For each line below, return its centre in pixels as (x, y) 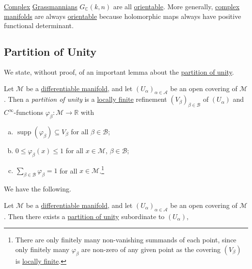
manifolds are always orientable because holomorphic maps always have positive (123, 16)
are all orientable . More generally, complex (176, 6)
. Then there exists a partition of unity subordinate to (84, 216)
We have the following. (38, 189)
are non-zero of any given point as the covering (151, 249)
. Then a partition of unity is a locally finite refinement (86, 99)
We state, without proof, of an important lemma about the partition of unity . (119, 71)
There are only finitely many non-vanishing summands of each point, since (126, 240)
